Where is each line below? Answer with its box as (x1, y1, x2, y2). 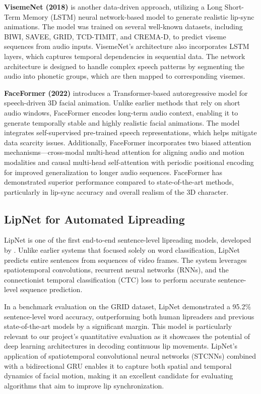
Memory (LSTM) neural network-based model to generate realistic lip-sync (22, 11, 254, 22)
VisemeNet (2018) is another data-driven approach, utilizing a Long (4, 2, 223, 12)
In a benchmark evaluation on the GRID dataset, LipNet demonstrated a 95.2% (4, 301, 251, 312)
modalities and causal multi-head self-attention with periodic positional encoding (4, 156, 254, 167)
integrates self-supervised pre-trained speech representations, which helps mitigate (4, 127, 257, 138)
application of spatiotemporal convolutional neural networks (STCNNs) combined (4, 351, 256, 361)
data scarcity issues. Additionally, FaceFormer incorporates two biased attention (4, 137, 251, 147)
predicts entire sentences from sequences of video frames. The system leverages (4, 254, 247, 265)
